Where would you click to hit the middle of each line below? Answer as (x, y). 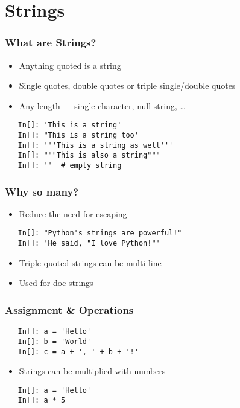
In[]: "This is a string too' (78, 135)
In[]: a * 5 (42, 400)
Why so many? (42, 191)
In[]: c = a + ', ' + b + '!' (78, 352)
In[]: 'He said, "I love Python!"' (89, 244)
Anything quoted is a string (70, 65)
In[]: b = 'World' (55, 341)
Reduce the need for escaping (73, 213)
